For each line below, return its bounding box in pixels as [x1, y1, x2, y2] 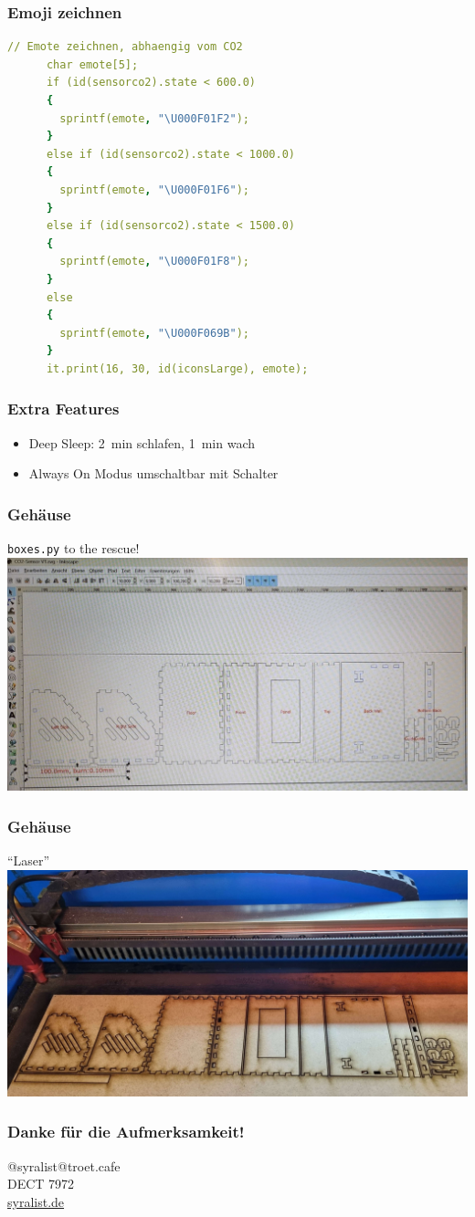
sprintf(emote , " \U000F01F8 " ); [59, 255, 249, 268]
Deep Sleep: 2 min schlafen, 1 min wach [28, 433, 255, 452]
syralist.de [7, 1191, 65, 1211]
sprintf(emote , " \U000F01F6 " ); [59, 183, 249, 196]
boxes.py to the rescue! [7, 539, 140, 558]
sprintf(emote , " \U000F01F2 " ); [59, 111, 249, 125]
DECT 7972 [7, 1174, 75, 1193]
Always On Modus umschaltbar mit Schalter [28, 464, 279, 483]
